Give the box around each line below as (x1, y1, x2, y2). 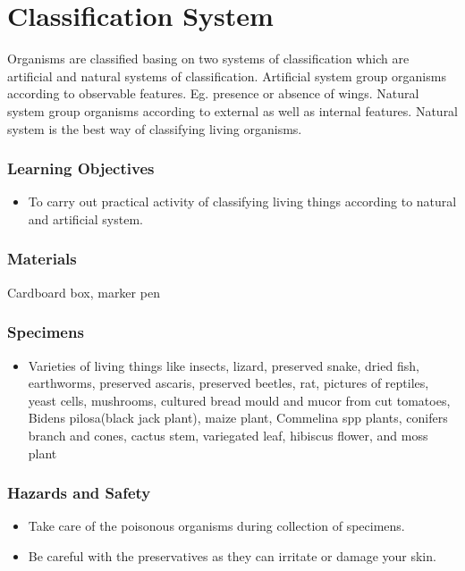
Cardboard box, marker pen (7, 282, 160, 301)
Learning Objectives (7, 157, 155, 180)
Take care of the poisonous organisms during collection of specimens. (28, 516, 405, 535)
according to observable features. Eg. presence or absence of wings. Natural (7, 84, 419, 103)
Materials (7, 248, 77, 270)
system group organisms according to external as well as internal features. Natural (7, 101, 459, 120)
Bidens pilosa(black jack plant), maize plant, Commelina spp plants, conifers (28, 408, 448, 427)
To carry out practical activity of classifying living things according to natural (28, 192, 457, 211)
